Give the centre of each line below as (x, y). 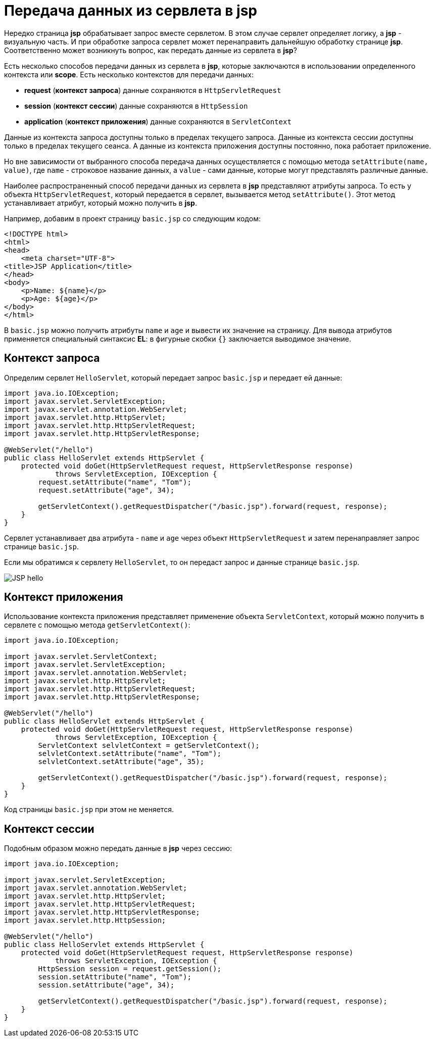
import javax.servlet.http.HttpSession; (85, 920)
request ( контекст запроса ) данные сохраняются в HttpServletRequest (153, 90)
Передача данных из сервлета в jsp (131, 11)
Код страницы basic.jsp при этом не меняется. (89, 810)
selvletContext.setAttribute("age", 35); (121, 762)
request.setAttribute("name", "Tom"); (115, 482)
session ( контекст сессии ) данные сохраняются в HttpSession (136, 106)
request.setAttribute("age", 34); (106, 490)
